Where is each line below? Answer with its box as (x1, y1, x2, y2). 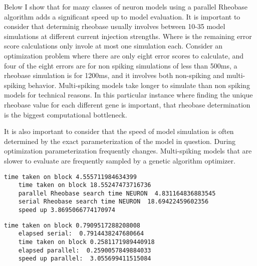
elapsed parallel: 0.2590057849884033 (18, 246, 151, 254)
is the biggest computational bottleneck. (4, 109, 127, 119)
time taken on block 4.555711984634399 (4, 173, 137, 180)
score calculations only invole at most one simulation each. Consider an (4, 40, 222, 51)
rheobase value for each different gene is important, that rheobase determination (4, 99, 250, 109)
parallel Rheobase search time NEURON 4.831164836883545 (18, 189, 216, 197)
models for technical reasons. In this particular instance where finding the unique (4, 89, 253, 100)
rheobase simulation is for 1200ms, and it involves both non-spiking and (4, 70, 224, 80)
